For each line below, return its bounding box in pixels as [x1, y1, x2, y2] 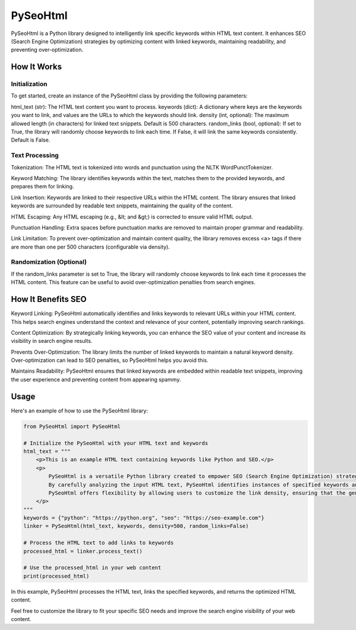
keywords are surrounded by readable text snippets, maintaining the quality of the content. [11, 202, 233, 209]
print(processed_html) [23, 572, 90, 579]
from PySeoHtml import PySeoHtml [23, 423, 121, 430]
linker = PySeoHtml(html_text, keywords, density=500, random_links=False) [23, 523, 249, 530]
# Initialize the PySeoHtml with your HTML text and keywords [23, 440, 208, 446]
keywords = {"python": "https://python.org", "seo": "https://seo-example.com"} [23, 515, 265, 521]
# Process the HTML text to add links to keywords [23, 540, 174, 546]
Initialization [11, 80, 47, 89]
